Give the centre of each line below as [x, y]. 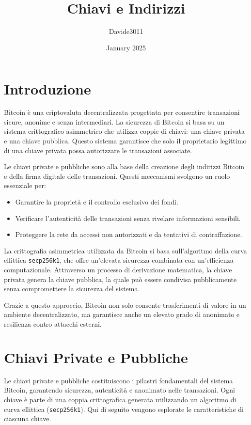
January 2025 [126, 47]
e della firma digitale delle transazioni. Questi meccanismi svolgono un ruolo [117, 176]
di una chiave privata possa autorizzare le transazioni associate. [98, 150]
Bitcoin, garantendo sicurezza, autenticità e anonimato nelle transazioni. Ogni [119, 390]
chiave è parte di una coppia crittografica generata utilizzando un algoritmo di [120, 399]
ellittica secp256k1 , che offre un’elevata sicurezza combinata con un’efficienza [119, 260]
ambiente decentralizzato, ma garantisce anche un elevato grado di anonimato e [122, 314]
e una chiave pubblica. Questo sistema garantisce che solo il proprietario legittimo [125, 141]
